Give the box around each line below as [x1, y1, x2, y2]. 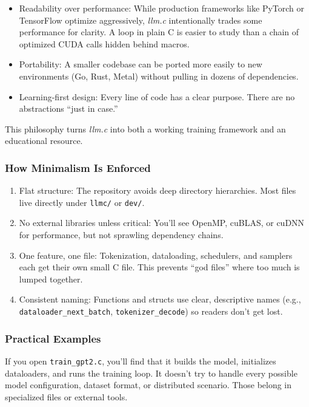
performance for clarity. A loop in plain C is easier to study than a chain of [19, 26, 299, 38]
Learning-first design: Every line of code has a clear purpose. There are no [19, 90, 295, 103]
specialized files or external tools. [5, 390, 128, 403]
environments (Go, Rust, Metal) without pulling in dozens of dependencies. [19, 69, 299, 82]
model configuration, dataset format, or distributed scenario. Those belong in [5, 378, 292, 391]
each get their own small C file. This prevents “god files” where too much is [19, 261, 300, 273]
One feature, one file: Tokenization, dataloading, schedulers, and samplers [19, 248, 293, 261]
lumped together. [19, 272, 83, 285]
